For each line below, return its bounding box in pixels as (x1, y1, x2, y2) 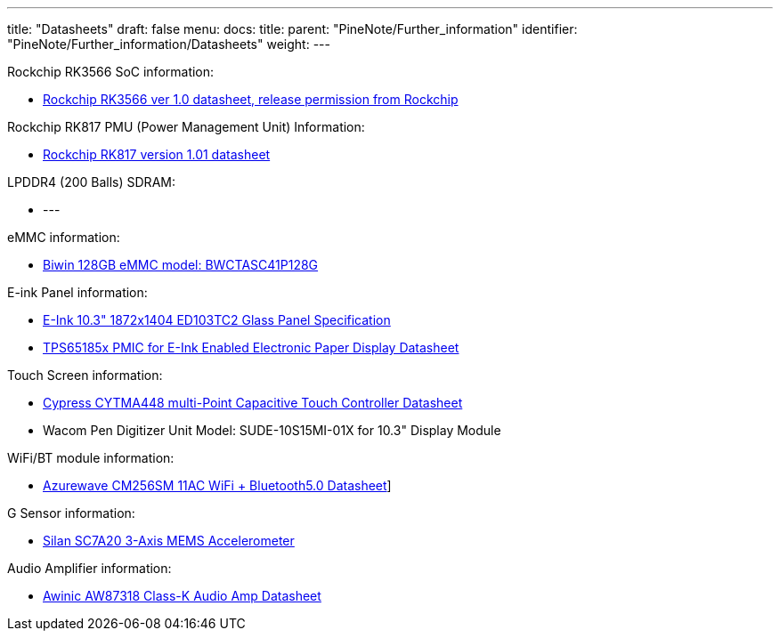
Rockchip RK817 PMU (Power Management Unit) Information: (7, 119, 365, 134)
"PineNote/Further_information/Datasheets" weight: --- (7, 36, 330, 52)
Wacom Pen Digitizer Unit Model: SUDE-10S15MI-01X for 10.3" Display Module (43, 423, 501, 438)
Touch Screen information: (7, 367, 163, 383)
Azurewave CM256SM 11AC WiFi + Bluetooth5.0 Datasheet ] (43, 478, 392, 493)
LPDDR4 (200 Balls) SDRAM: (7, 174, 175, 190)
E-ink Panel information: (7, 285, 148, 300)
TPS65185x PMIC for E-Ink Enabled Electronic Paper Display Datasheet (43, 340, 459, 355)
